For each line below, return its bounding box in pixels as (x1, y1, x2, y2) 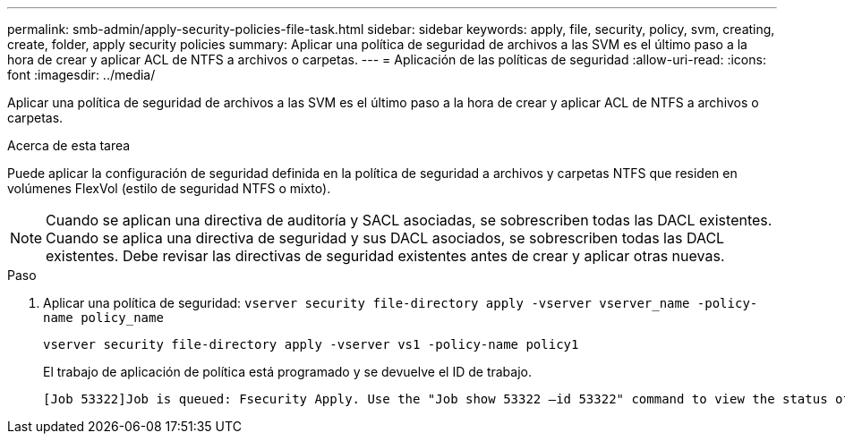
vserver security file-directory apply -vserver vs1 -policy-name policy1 (43, 337, 579, 352)
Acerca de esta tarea (7, 138, 131, 153)
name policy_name (43, 310, 164, 325)
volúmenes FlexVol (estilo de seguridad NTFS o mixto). (7, 181, 331, 196)
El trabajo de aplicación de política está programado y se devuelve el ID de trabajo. (43, 364, 532, 379)
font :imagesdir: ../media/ (7, 67, 156, 82)
